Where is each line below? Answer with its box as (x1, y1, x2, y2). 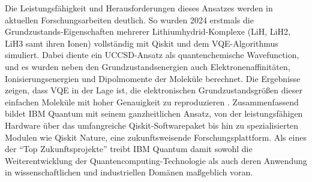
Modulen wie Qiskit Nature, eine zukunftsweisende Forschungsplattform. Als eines (5, 131, 307, 143)
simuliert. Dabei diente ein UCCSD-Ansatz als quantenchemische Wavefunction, (5, 48, 299, 61)
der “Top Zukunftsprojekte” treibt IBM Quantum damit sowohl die (5, 142, 253, 155)
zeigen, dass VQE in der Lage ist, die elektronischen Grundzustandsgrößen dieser (5, 84, 302, 96)
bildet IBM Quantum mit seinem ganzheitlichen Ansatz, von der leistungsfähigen (5, 107, 303, 120)
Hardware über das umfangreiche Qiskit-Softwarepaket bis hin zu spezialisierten (5, 119, 299, 131)
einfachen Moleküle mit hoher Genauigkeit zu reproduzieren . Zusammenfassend (5, 95, 299, 108)
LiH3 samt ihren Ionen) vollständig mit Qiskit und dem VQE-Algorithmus (5, 37, 278, 49)
